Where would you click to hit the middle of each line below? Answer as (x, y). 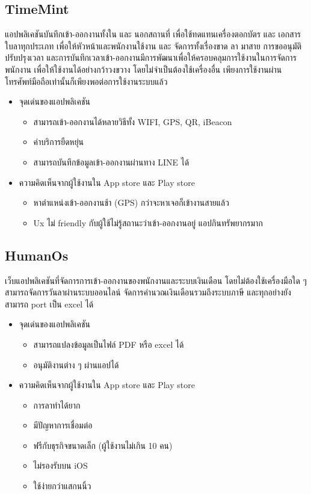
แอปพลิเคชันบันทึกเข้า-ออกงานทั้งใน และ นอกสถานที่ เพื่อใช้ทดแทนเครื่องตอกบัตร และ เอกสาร (153, 34)
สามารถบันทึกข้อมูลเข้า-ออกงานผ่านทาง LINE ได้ (111, 162)
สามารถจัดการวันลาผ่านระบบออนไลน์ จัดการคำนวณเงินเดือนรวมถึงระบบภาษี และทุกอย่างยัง (148, 292)
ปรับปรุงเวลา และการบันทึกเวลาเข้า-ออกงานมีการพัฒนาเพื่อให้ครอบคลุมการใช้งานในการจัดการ (151, 57)
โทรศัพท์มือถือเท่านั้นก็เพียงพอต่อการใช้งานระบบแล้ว (86, 81)
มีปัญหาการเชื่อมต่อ (63, 425)
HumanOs (37, 255)
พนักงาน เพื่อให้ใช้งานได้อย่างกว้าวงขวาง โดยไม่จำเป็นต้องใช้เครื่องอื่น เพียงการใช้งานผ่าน (143, 69)
